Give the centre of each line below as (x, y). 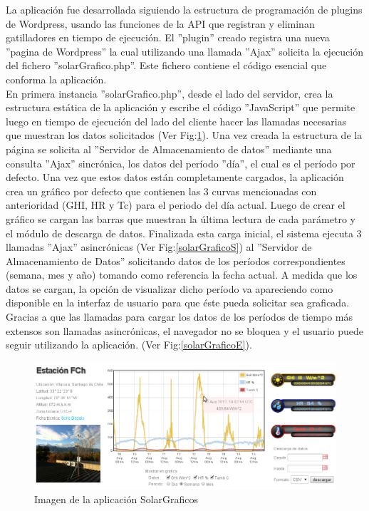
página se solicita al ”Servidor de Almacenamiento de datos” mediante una (169, 149)
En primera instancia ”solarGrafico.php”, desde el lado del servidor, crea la (170, 93)
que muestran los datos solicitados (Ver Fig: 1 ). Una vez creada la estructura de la (184, 135)
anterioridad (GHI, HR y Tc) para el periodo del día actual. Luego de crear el (176, 205)
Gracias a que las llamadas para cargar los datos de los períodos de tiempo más (179, 317)
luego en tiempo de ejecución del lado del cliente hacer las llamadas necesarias (176, 121)
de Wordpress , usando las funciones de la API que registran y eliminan (160, 23)
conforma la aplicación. (56, 79)
